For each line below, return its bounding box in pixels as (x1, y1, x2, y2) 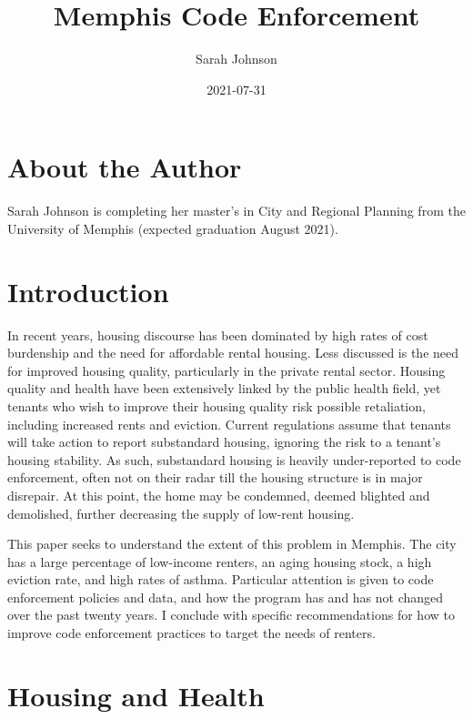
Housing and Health (7, 676, 265, 714)
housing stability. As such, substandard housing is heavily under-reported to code (7, 450, 461, 469)
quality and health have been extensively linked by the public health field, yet (7, 379, 441, 398)
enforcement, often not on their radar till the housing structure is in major (7, 468, 423, 487)
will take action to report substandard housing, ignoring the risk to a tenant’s (7, 432, 441, 451)
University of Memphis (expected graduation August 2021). (7, 218, 338, 238)
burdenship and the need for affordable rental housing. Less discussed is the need (7, 343, 459, 362)
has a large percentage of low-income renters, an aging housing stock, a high (7, 552, 432, 571)
